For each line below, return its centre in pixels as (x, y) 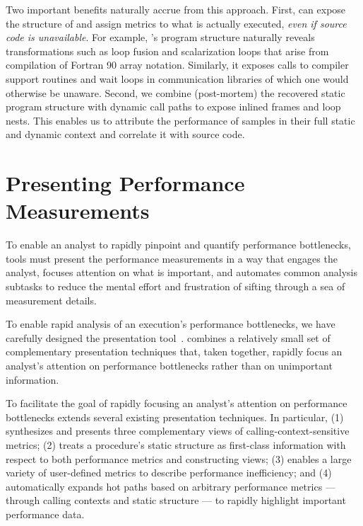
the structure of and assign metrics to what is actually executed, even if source (176, 23)
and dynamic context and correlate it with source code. (125, 134)
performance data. (45, 514)
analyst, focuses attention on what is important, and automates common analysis (181, 272)
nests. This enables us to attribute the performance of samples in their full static (180, 120)
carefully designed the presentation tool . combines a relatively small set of (168, 337)
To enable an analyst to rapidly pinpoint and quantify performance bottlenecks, (178, 245)
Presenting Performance (125, 183)
